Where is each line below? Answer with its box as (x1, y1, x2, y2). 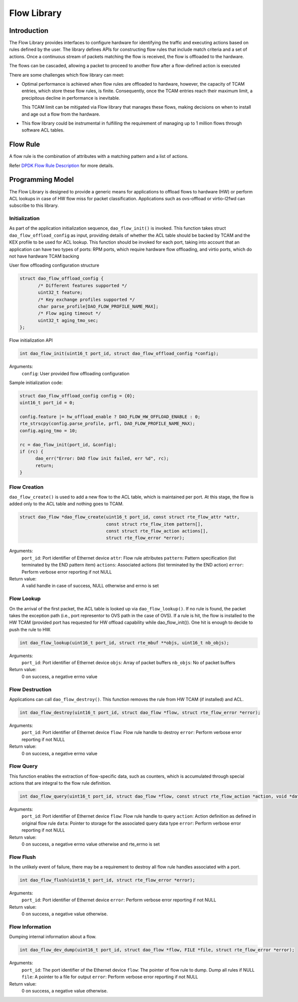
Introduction (9, 26, 49, 35)
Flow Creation (9, 483, 44, 490)
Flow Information (9, 923, 52, 930)
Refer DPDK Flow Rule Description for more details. (9, 162, 114, 168)
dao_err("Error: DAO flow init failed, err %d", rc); (35, 456, 169, 461)
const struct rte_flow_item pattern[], (106, 521, 203, 527)
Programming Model (9, 175, 74, 184)
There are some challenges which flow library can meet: (9, 72, 124, 78)
